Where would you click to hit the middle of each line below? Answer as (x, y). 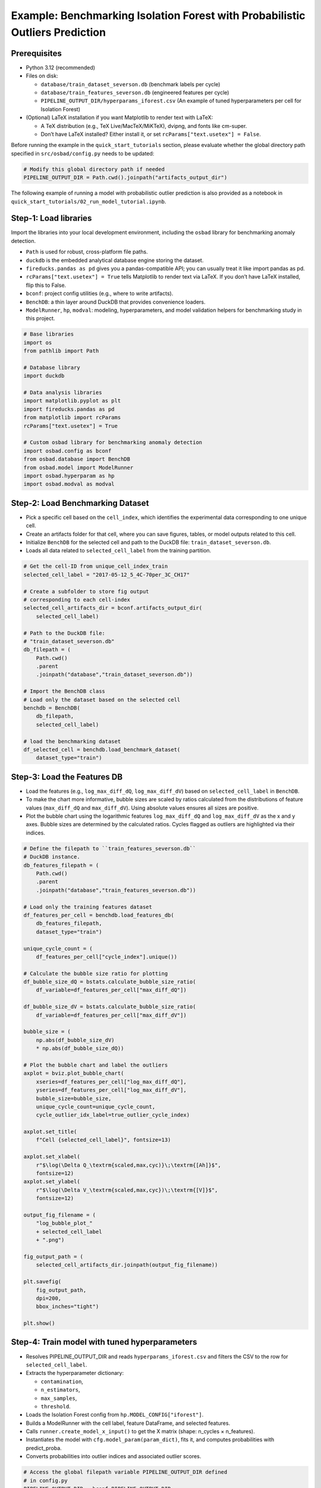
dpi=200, (49, 1298)
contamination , (62, 1381)
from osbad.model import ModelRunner (78, 468)
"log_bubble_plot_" (64, 1223)
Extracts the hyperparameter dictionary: (75, 1373)
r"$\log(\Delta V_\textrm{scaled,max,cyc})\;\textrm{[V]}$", (127, 1190)
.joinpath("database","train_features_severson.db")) (116, 890)
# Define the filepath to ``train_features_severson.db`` (110, 848)
